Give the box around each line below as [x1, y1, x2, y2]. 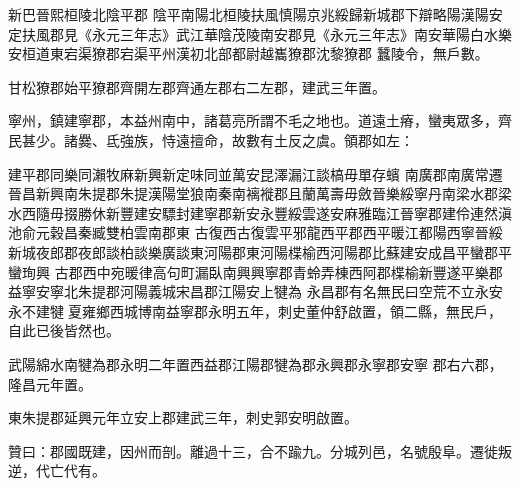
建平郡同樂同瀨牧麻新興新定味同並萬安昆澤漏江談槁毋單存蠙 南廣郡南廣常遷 [8, 163, 503, 184]
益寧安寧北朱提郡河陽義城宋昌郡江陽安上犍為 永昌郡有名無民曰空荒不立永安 [8, 281, 503, 302]
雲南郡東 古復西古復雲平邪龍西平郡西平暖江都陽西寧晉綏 [133, 222, 503, 243]
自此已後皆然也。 [8, 320, 120, 341]
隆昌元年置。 [8, 373, 92, 394]
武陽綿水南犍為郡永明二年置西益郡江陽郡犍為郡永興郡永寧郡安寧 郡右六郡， [8, 353, 503, 374]
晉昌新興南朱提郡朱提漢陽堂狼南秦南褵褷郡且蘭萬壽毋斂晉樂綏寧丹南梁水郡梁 [8, 183, 512, 204]
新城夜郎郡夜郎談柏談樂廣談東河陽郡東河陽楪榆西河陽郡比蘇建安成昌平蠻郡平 [8, 241, 512, 262]
